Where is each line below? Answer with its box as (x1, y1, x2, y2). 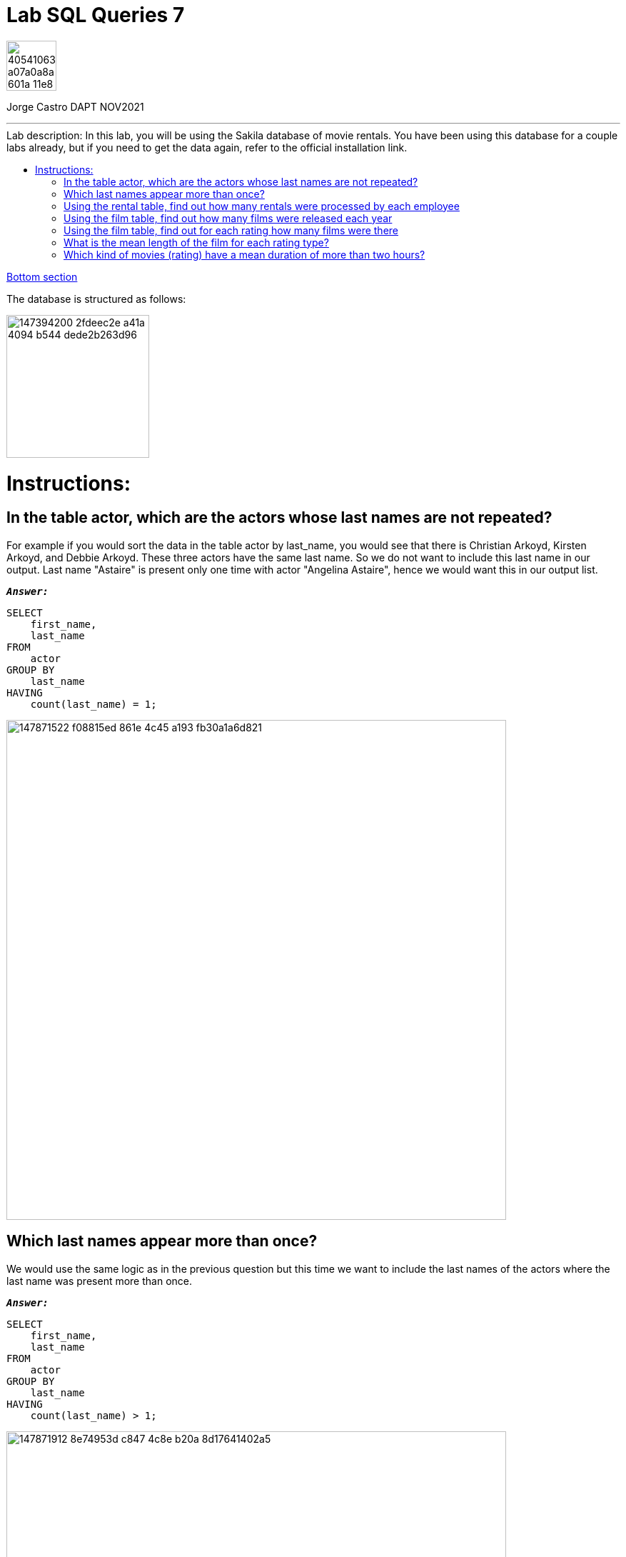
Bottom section (6, 270, 78, 283)
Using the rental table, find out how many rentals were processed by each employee (64, 199, 460, 212)
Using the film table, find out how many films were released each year (64, 211, 393, 224)
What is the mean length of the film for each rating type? (64, 236, 329, 249)
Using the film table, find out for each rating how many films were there (64, 224, 398, 236)
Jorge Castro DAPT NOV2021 (6, 100, 144, 113)
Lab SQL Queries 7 (6, 3, 185, 27)
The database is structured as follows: (6, 292, 186, 305)
